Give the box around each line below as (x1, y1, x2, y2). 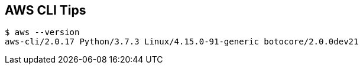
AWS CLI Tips (5, 3, 86, 18)
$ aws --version (5, 27, 80, 37)
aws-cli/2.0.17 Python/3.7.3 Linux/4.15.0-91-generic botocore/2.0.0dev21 (5, 37, 359, 47)
